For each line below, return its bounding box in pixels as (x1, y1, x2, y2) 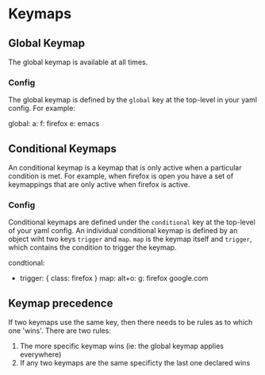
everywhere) (19, 350, 62, 359)
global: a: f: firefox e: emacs (8, 119, 100, 128)
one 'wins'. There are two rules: (8, 326, 111, 335)
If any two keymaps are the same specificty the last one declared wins (19, 358, 251, 368)
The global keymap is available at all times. (8, 57, 148, 67)
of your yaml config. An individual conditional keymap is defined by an (8, 226, 238, 235)
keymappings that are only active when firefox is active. (8, 180, 190, 189)
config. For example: (8, 104, 75, 113)
